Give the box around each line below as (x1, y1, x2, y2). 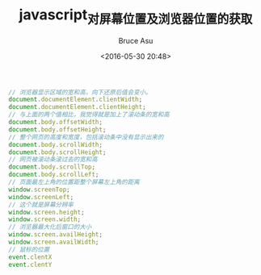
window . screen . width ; (8, 215, 82, 223)
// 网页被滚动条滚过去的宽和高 (8, 156, 99, 164)
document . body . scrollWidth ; (8, 140, 103, 148)
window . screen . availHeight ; (8, 231, 103, 239)
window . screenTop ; (8, 185, 70, 194)
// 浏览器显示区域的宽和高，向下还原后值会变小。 (8, 88, 152, 96)
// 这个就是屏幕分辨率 (8, 200, 74, 209)
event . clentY (8, 260, 53, 269)
